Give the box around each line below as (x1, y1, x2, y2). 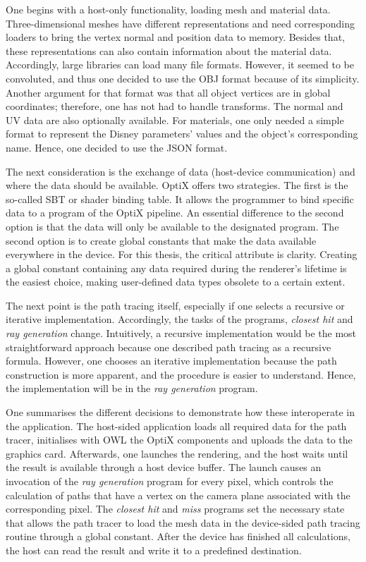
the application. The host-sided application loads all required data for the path (6, 418, 347, 433)
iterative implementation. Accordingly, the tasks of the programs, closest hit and (6, 312, 353, 326)
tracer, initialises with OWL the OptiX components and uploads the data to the (6, 432, 353, 447)
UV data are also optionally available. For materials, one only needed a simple (6, 112, 344, 127)
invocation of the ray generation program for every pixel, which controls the (6, 474, 334, 488)
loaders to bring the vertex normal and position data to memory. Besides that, (6, 30, 345, 44)
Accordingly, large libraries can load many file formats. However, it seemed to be (6, 57, 354, 72)
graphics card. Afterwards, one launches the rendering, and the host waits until (6, 446, 348, 460)
